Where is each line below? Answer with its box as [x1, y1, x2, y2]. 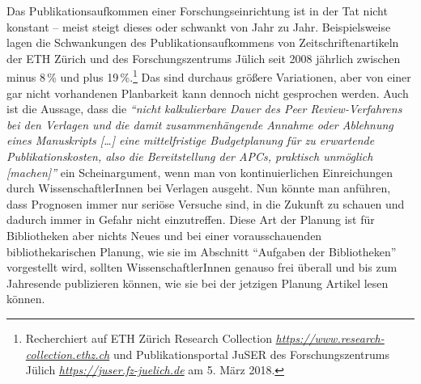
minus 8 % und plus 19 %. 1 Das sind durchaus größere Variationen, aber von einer [6, 66, 411, 86]
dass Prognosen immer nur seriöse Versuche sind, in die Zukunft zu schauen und [6, 195, 405, 212]
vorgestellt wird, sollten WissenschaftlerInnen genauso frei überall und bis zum [6, 259, 398, 276]
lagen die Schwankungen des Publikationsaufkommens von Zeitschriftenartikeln [6, 34, 399, 51]
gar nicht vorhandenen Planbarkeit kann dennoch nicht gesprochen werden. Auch [6, 84, 409, 101]
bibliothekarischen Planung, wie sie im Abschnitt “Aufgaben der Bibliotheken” [6, 243, 397, 260]
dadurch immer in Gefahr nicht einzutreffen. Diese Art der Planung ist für [6, 211, 375, 228]
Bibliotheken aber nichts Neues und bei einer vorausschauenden [6, 226, 322, 243]
